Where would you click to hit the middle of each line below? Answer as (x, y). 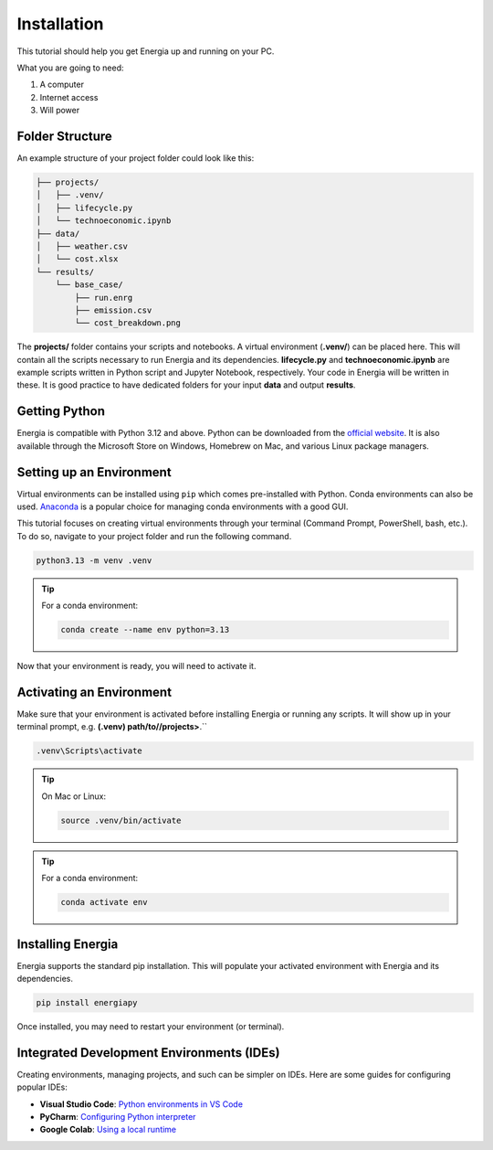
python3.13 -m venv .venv (94, 560)
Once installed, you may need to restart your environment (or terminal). (151, 1027)
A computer (62, 85)
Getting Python (61, 411)
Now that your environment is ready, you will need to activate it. (136, 666)
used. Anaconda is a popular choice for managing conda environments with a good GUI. (183, 506)
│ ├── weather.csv (82, 246)
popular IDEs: (42, 1087)
